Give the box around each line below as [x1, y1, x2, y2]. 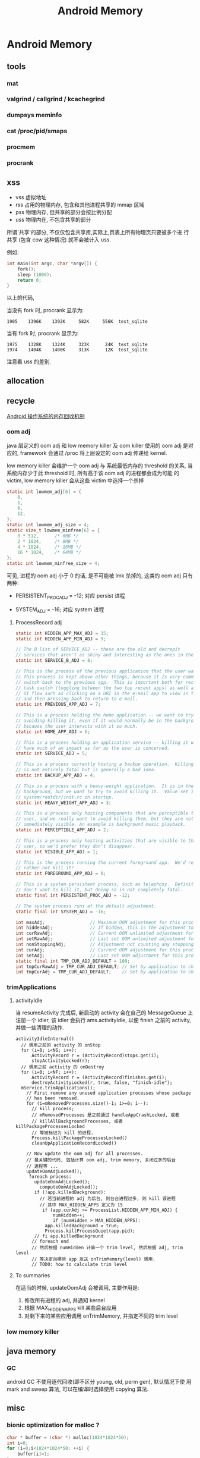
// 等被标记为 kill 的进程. [31, 1130, 94, 1136]
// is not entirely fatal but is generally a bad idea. [15, 767, 157, 773]
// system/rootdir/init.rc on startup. [15, 794, 115, 800]
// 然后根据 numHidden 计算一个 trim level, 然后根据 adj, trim [31, 1245, 183, 1250]
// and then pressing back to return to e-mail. [15, 696, 138, 702]
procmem [7, 143, 35, 151]
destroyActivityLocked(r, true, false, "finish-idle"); [31, 1079, 173, 1086]
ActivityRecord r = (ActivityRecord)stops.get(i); [31, 1052, 160, 1058]
